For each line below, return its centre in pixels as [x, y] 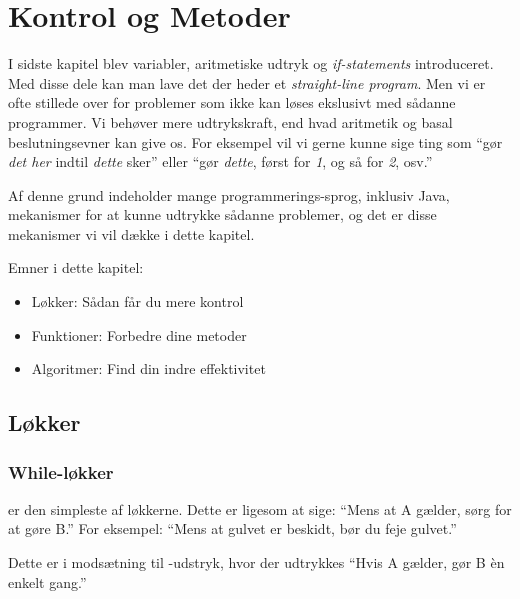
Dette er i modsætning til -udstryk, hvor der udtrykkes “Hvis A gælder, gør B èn [256, 562]
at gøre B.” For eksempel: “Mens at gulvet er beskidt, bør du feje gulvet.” [232, 528]
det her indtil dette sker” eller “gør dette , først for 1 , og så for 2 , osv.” [220, 161]
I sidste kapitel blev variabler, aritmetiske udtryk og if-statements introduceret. [251, 63]
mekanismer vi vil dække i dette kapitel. [131, 233]
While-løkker [61, 471]
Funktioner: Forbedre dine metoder [139, 334]
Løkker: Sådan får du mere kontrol [137, 301]
